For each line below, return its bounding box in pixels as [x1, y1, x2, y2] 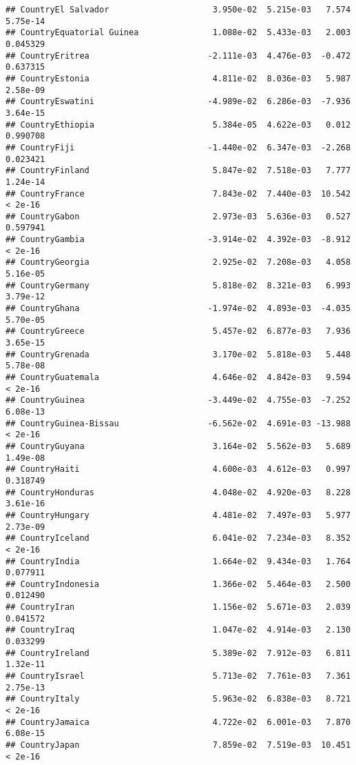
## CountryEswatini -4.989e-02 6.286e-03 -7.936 [6, 97, 351, 107]
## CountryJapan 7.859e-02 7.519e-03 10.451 [6, 740, 351, 750]
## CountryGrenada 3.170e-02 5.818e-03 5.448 [6, 349, 351, 359]
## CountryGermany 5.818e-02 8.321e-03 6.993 [6, 280, 351, 290]
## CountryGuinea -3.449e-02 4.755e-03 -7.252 [6, 395, 351, 406]
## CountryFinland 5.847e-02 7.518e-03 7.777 [6, 166, 351, 176]
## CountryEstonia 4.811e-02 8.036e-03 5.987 [6, 73, 351, 83]
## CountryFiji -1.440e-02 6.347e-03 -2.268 [6, 142, 351, 152]
